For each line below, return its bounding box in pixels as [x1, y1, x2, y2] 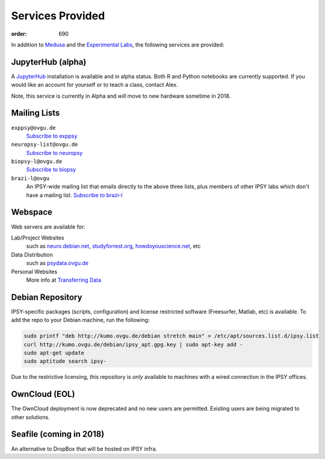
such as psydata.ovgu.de [26, 259, 88, 267]
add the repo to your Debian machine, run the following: [11, 317, 150, 324]
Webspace [11, 207, 52, 217]
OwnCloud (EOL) [11, 389, 75, 399]
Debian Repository [11, 292, 82, 302]
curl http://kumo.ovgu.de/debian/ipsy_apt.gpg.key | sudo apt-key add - [23, 341, 243, 348]
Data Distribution [11, 251, 54, 258]
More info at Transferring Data [26, 276, 102, 283]
